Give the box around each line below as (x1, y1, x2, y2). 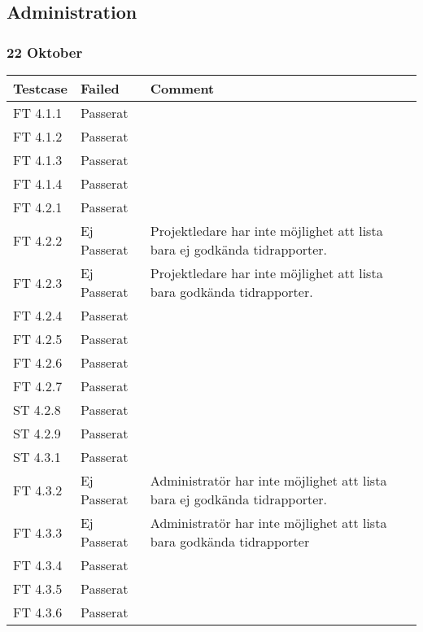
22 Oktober (7, 41, 83, 62)
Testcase (13, 79, 68, 98)
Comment (150, 79, 215, 98)
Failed (80, 79, 120, 98)
